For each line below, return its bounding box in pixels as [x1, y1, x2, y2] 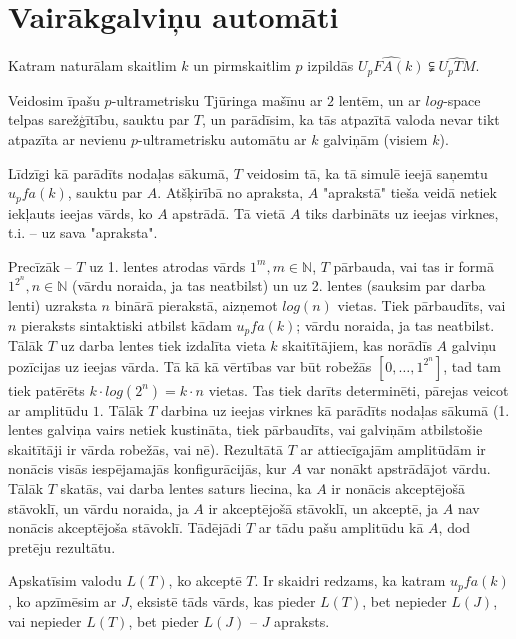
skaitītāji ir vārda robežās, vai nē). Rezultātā [8, 438, 284, 459]
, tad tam [443, 355, 501, 376]
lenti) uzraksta [8, 295, 97, 316]
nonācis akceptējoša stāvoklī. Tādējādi [8, 517, 242, 538]
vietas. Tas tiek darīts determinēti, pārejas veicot [208, 379, 509, 400]
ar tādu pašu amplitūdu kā [258, 517, 424, 538]
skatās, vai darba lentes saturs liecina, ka [60, 478, 312, 499]
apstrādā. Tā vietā [172, 202, 286, 223]
